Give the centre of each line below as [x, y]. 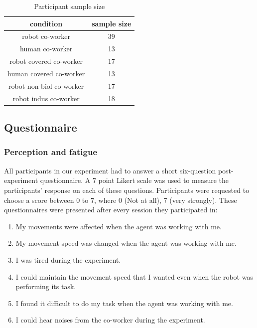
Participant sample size [69, 6]
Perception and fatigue [51, 152]
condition [46, 23]
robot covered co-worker [46, 61]
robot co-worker [46, 36]
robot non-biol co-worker [46, 85]
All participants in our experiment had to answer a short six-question [110, 170]
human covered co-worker [46, 73]
